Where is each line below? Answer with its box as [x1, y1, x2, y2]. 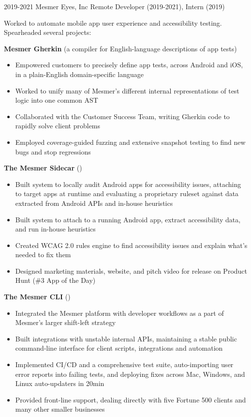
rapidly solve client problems [15, 121, 101, 131]
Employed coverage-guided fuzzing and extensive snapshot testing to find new [15, 137, 246, 147]
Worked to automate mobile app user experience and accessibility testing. [4, 17, 222, 28]
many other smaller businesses [15, 404, 105, 414]
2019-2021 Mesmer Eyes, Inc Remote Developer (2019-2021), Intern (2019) [4, 1, 225, 11]
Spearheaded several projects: [4, 27, 91, 37]
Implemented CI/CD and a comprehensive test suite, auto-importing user [15, 359, 234, 370]
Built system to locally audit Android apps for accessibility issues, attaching [15, 179, 241, 189]
